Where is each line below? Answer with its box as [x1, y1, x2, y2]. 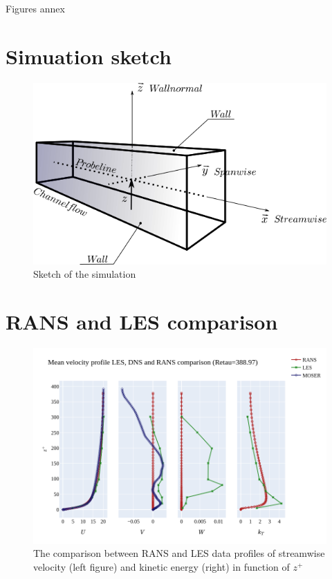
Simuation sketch [6, 41, 172, 70]
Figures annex [6, 1, 65, 15]
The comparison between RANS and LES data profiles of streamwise [33, 546, 325, 560]
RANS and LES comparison [6, 307, 278, 336]
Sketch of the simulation [33, 267, 136, 281]
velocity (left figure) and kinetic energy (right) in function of [33, 559, 290, 573]
